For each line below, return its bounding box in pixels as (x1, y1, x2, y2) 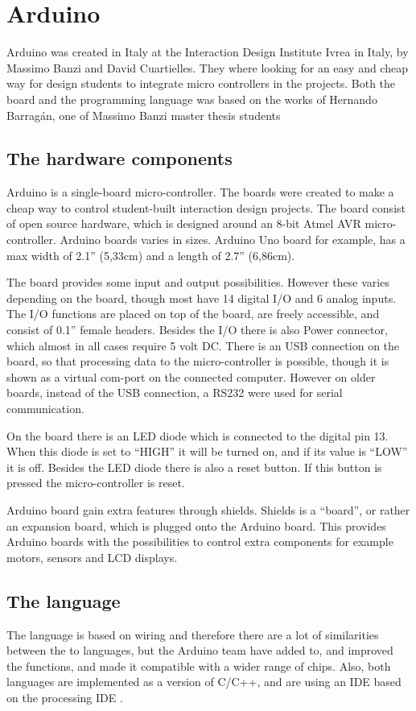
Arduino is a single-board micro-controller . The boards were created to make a (6, 184, 394, 200)
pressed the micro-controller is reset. (6, 474, 185, 491)
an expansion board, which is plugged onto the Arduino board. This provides (6, 517, 386, 534)
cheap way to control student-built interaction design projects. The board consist (6, 199, 406, 216)
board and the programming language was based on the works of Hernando (6, 90, 377, 107)
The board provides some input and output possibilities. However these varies (6, 274, 389, 291)
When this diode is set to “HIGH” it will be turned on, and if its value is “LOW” (6, 443, 408, 460)
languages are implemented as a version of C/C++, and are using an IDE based (6, 673, 402, 690)
